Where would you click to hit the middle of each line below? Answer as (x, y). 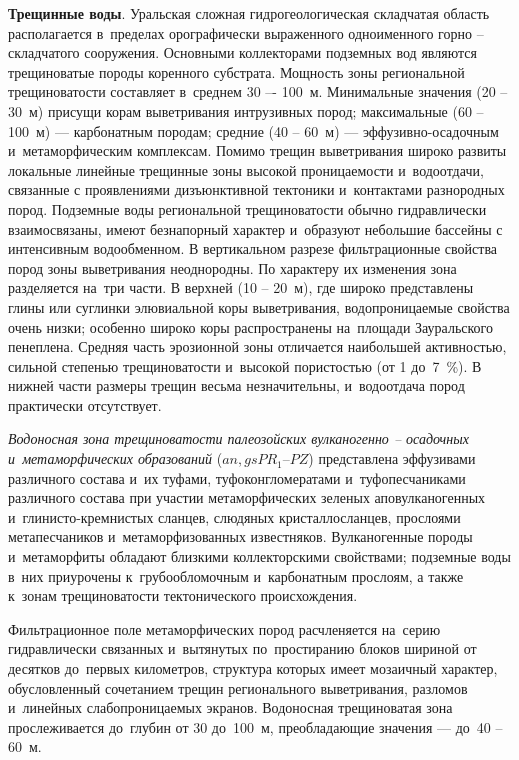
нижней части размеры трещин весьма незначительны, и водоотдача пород (236, 385)
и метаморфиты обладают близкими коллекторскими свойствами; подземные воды (259, 556)
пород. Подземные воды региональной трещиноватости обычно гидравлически (247, 208)
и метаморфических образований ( (115, 458)
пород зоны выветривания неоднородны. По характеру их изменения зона (232, 267)
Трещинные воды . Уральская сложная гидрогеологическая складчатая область (249, 13)
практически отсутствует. (85, 404)
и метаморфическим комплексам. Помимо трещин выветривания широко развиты (257, 150)
